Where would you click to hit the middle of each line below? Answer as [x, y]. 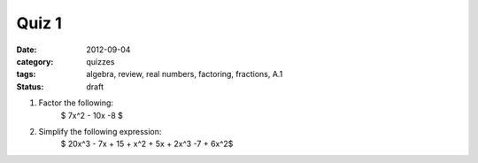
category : [35, 61]
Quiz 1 [39, 23]
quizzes [100, 61]
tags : [26, 74]
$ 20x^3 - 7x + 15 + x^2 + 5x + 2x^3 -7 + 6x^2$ [147, 144]
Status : [30, 86]
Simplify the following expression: [100, 131]
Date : [27, 50]
